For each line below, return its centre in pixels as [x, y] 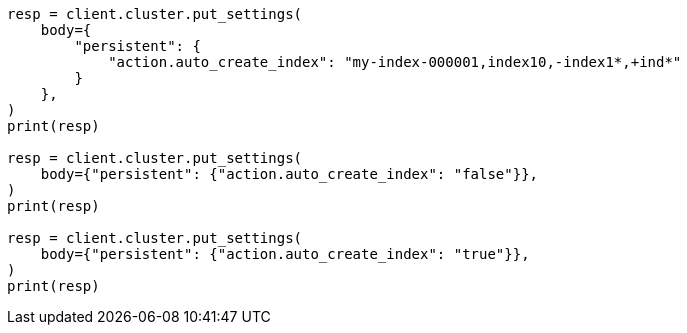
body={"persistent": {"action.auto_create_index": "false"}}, [289, 174]
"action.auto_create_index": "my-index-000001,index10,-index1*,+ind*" [395, 62]
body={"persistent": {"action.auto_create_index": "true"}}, [285, 254]
